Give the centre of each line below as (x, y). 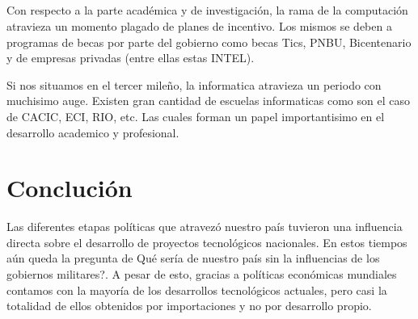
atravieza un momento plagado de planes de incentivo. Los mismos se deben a (199, 25)
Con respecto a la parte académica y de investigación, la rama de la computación (207, 10)
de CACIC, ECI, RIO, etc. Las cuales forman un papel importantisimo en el (196, 116)
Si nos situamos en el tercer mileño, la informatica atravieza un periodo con (194, 84)
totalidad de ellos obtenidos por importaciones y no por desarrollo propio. (189, 306)
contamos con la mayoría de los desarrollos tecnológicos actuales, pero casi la (197, 290)
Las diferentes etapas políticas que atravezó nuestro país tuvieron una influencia (205, 227)
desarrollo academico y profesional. (93, 132)
